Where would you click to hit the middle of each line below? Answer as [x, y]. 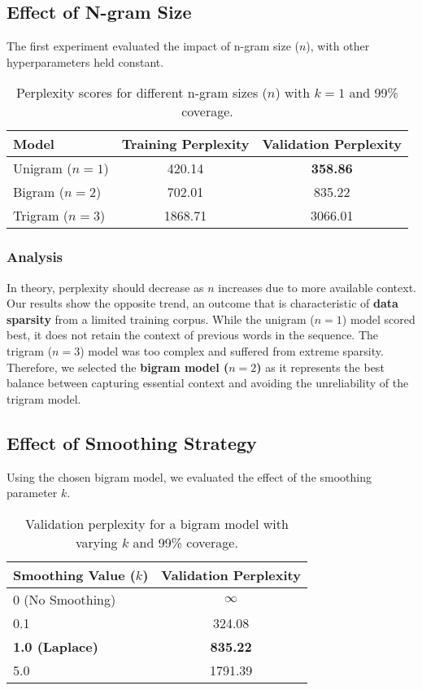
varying [96, 542]
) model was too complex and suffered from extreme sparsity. [232, 350]
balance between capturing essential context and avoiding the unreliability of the [208, 383]
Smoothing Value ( [74, 574]
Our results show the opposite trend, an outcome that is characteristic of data [202, 303]
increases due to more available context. [318, 287]
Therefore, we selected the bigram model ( [118, 367]
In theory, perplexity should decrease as [105, 287]
